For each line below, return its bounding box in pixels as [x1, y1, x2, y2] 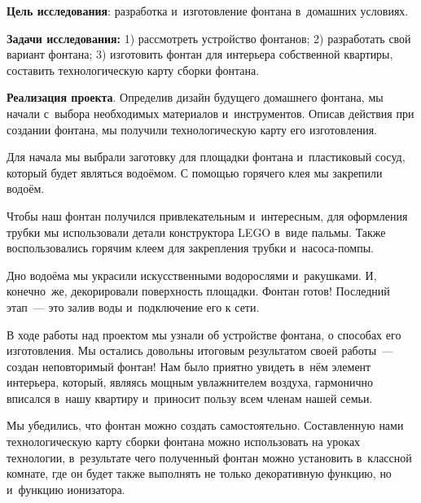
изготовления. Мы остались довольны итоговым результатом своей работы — [7, 342, 394, 359]
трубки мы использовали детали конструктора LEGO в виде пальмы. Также [7, 223, 386, 240]
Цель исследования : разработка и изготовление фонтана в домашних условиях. [7, 2, 409, 19]
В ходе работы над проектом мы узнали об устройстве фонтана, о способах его [7, 326, 401, 343]
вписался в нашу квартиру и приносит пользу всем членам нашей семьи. [7, 389, 373, 406]
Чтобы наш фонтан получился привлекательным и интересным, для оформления [7, 207, 408, 224]
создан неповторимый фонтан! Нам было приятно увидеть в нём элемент [7, 357, 371, 374]
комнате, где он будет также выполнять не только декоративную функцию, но [7, 465, 392, 482]
